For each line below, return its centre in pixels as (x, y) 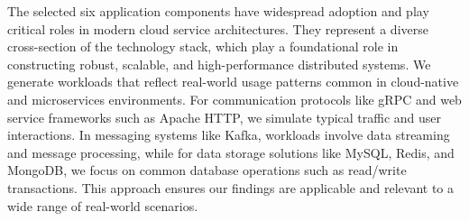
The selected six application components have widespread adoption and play (218, 11)
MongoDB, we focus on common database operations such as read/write (207, 170)
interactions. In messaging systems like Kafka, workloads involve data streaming (229, 135)
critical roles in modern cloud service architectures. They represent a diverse (218, 28)
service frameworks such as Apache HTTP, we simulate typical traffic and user (225, 117)
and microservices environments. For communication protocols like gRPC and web (234, 99)
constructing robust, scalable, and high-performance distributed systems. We (219, 64)
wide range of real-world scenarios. (103, 205)
